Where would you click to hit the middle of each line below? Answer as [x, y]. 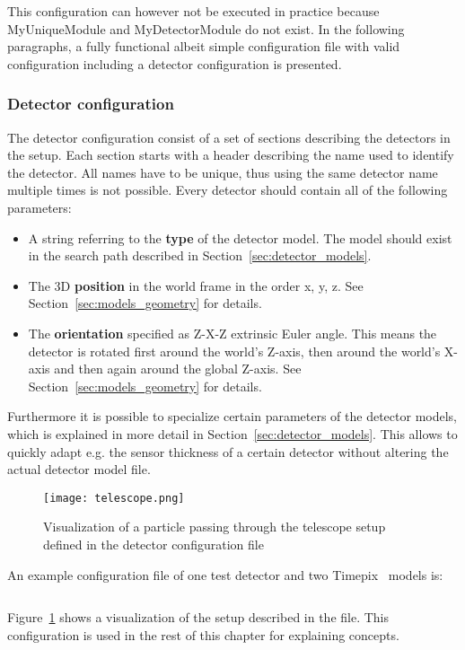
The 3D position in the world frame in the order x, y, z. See [196, 285]
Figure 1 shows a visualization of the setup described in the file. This [198, 617]
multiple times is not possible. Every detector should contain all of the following [228, 190]
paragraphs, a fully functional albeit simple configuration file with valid [204, 46]
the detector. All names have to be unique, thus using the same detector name [223, 172]
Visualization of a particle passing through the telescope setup [215, 527]
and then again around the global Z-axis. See [178, 369]
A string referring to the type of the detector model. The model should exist [240, 237]
